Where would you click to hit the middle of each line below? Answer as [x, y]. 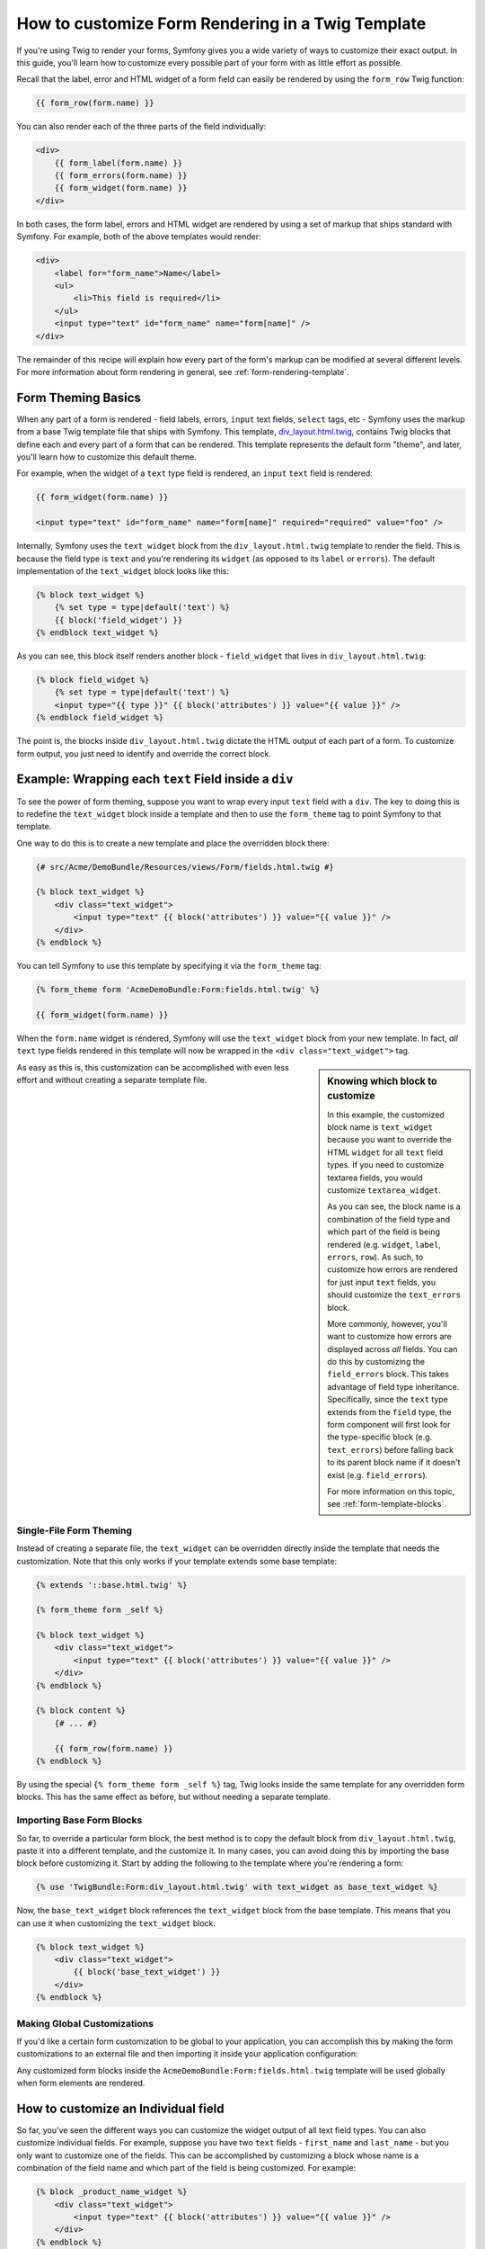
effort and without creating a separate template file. [112, 1080]
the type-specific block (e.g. [380, 1437]
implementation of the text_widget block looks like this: [123, 570]
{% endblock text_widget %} [97, 633]
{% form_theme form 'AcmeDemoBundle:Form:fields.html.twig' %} [178, 989]
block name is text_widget [380, 1127]
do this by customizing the [376, 1362]
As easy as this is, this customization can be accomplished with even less [153, 1067]
